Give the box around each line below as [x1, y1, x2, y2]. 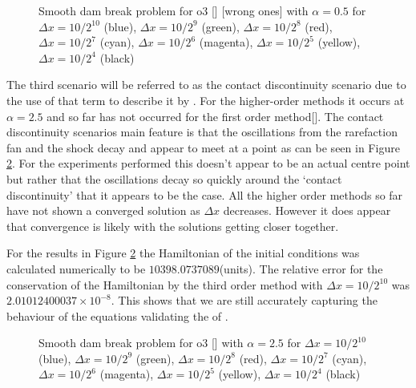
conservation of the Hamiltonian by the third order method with [6, 276, 323, 293]
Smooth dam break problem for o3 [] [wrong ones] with [38, 2, 309, 18]
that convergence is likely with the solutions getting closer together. [6, 217, 339, 234]
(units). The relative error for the [219, 260, 383, 277]
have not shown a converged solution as [6, 202, 200, 219]
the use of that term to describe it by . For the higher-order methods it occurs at [6, 91, 405, 108]
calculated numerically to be [6, 260, 146, 277]
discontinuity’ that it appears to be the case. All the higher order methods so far [6, 186, 403, 203]
